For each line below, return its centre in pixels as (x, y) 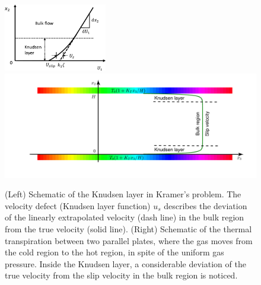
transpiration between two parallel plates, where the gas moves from (129, 240)
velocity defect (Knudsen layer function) (78, 205)
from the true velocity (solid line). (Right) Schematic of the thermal (128, 228)
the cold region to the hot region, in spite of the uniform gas (114, 252)
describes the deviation (206, 205)
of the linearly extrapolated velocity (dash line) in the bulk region (125, 217)
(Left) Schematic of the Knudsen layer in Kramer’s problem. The (123, 194)
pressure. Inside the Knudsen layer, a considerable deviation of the (125, 263)
